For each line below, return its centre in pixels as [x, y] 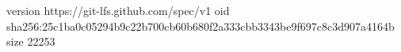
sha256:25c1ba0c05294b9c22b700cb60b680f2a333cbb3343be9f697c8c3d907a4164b [200, 26]
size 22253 [31, 41]
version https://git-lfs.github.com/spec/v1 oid [118, 10]
